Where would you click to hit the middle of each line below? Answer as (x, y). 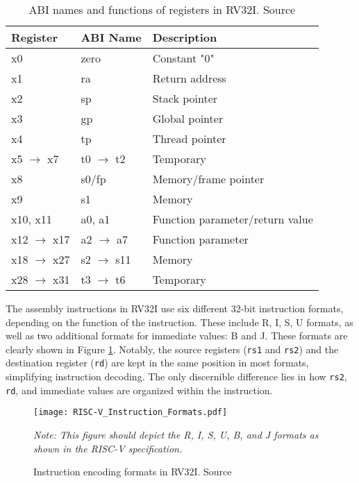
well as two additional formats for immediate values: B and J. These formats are (177, 336)
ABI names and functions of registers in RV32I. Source (162, 9)
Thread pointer (189, 138)
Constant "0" (183, 58)
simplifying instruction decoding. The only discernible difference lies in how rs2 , (176, 376)
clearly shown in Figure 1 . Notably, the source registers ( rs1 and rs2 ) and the (172, 349)
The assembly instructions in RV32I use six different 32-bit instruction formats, (175, 308)
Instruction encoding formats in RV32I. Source (133, 472)
